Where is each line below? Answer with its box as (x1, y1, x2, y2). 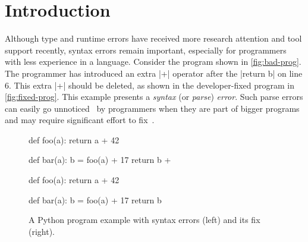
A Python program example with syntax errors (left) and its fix (29, 213, 260, 226)
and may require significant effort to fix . (5, 114, 155, 126)
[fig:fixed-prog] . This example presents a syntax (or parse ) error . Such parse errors (5, 90, 303, 103)
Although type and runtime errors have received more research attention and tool (5, 32, 302, 45)
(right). (29, 225, 55, 237)
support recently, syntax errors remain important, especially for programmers (5, 43, 287, 56)
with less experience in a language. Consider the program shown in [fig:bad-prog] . (5, 55, 301, 68)
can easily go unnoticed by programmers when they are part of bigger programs (5, 102, 300, 114)
